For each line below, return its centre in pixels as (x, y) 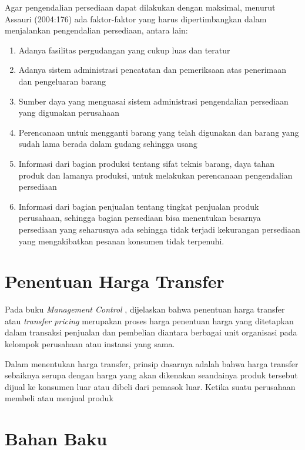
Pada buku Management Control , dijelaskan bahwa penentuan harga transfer (145, 309)
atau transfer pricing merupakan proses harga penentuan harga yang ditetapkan (149, 320)
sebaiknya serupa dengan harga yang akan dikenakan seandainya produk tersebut (151, 375)
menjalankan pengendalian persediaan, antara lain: (96, 30)
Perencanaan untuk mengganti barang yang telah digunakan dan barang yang (159, 132)
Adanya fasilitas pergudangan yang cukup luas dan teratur (124, 50)
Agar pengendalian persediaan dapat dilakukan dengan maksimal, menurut (140, 7)
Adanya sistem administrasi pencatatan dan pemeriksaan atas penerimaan (152, 70)
